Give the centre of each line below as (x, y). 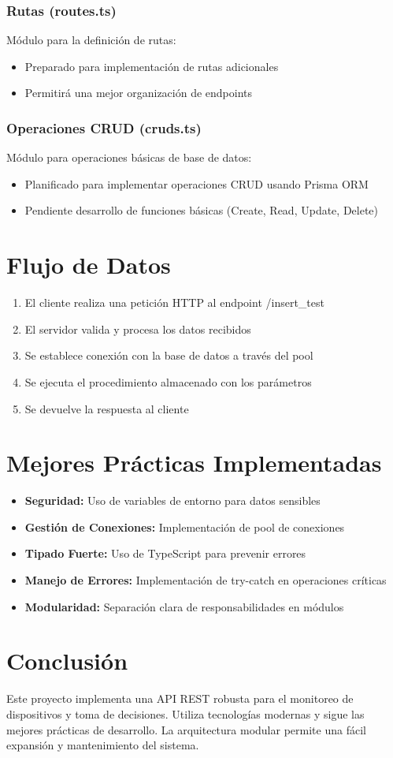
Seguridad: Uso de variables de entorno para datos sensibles (172, 500)
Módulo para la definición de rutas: (91, 40)
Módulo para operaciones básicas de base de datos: (129, 157)
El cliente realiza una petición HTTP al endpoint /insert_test (174, 302)
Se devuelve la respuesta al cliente (107, 408)
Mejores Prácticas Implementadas (194, 463)
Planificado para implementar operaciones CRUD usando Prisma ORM (196, 183)
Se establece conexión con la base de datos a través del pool (169, 355)
